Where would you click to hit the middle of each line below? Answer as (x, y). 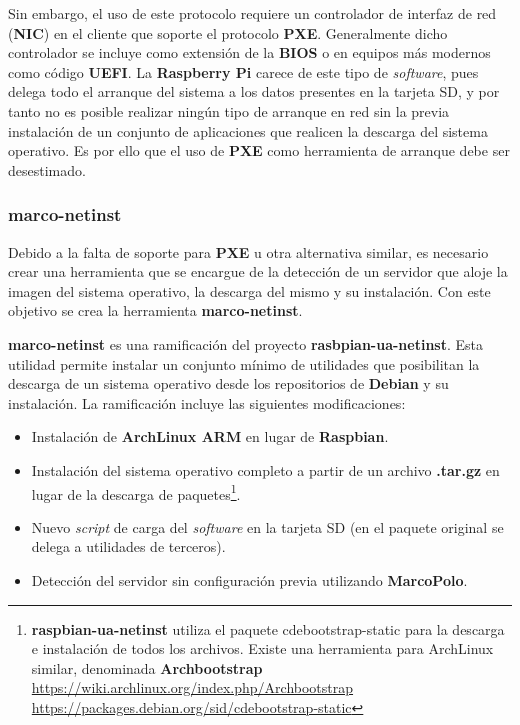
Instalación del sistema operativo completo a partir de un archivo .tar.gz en (265, 469)
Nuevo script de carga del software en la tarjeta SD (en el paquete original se (267, 526)
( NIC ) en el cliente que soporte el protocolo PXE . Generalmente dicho (228, 32)
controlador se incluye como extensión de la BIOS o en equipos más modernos (249, 52)
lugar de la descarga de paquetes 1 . (136, 492)
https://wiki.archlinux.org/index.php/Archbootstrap (192, 687)
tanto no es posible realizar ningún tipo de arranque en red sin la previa (229, 110)
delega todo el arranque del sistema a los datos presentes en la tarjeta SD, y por (254, 91)
